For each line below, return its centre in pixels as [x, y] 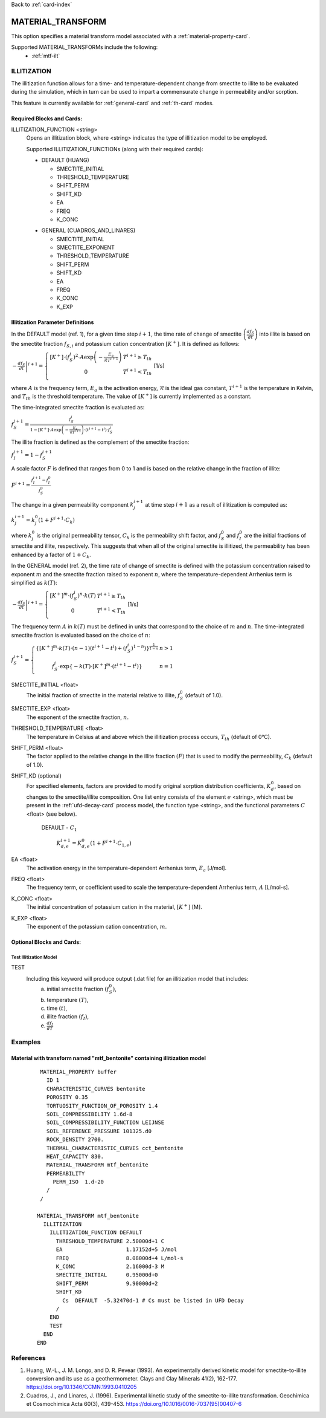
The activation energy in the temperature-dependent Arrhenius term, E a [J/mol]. [126, 869]
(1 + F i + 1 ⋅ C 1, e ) [111, 844]
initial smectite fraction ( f [78, 989]
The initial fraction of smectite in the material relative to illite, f [103, 695]
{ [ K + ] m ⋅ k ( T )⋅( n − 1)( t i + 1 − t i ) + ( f [82, 648]
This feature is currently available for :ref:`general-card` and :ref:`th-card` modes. [113, 103]
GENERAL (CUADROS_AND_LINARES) [88, 230]
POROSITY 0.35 [67, 1097]
